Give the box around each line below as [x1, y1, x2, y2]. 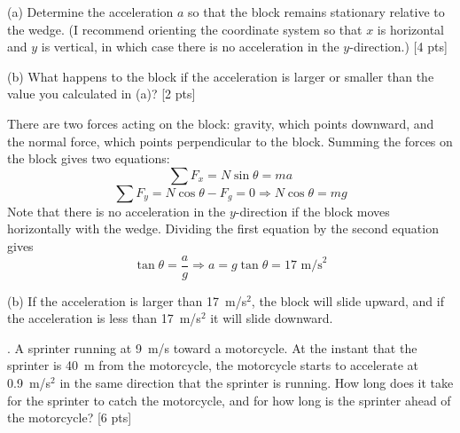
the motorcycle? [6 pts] [7, 408, 132, 427]
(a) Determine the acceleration [7, 3, 174, 20]
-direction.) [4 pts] [349, 37, 448, 56]
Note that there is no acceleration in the [7, 201, 226, 220]
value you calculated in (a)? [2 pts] [7, 84, 196, 103]
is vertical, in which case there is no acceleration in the [41, 37, 339, 56]
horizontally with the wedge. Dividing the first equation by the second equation [7, 219, 439, 238]
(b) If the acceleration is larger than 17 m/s [7, 291, 247, 310]
